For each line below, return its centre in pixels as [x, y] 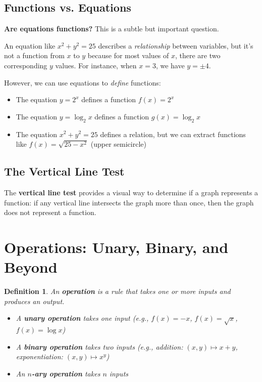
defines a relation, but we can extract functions [173, 134]
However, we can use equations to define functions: [83, 82]
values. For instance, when [96, 65]
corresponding [26, 65]
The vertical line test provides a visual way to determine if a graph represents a [131, 192]
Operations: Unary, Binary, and [116, 247]
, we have [170, 65]
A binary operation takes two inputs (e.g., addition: [99, 346]
